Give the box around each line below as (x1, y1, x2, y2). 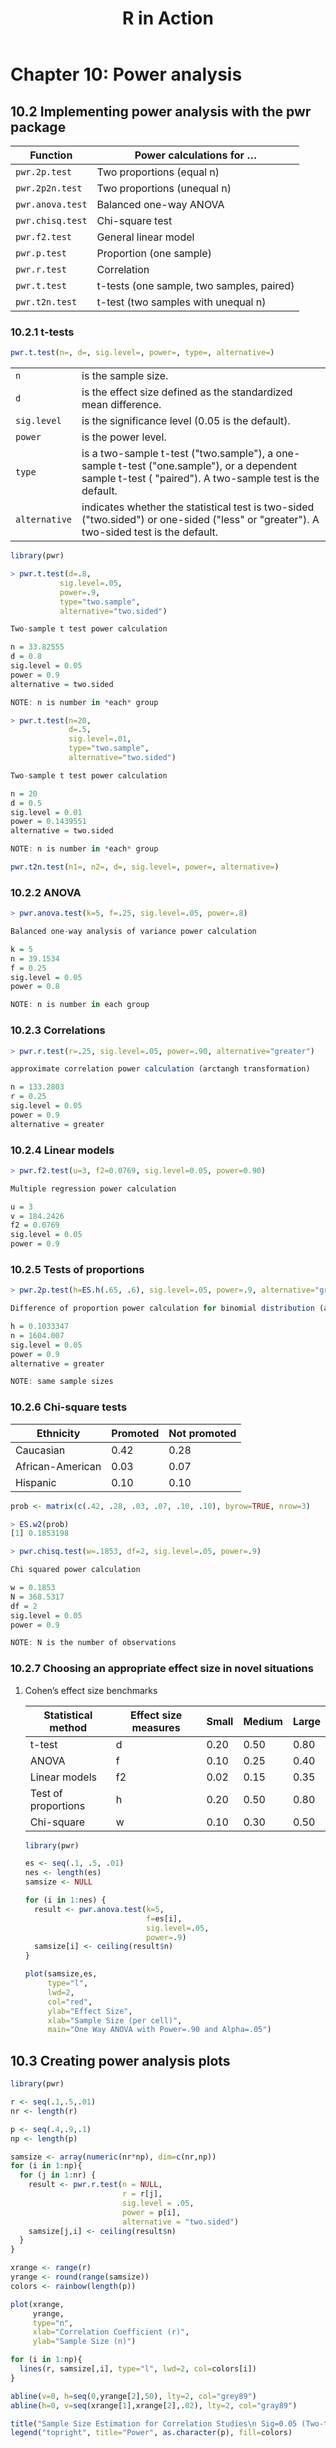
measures (131, 1720, 181, 1734)
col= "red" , (47, 1997, 93, 2007)
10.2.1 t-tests (10, 325, 75, 339)
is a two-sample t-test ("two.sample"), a (81, 447, 274, 461)
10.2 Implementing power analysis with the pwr (10, 103, 312, 120)
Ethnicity (36, 1426, 81, 1440)
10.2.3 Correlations (10, 1023, 106, 1037)
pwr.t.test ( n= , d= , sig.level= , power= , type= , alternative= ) (10, 348, 275, 358)
